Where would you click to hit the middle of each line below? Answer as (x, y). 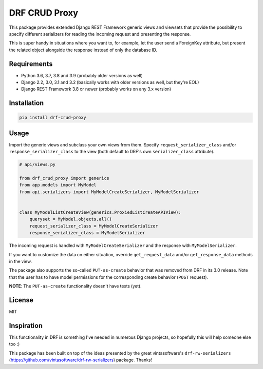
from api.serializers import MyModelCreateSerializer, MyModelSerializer (109, 192)
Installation (26, 103)
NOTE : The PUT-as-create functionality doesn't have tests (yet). (75, 286)
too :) (14, 344)
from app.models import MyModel (58, 185)
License (21, 300)
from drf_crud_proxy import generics (64, 178)
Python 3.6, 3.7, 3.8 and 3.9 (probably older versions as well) (82, 75)
